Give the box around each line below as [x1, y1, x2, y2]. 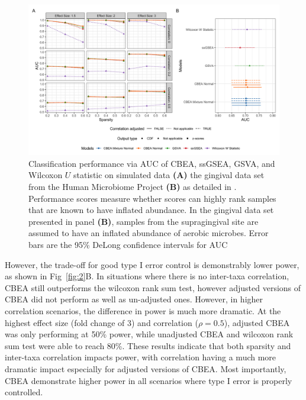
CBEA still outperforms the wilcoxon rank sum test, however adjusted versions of [5, 281, 301, 293]
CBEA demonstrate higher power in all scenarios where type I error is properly [5, 374, 292, 386]
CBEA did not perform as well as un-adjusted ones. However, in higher [5, 293, 263, 305]
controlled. [5, 386, 43, 398]
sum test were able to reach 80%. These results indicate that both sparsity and [5, 339, 291, 351]
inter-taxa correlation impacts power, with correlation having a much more [5, 351, 276, 363]
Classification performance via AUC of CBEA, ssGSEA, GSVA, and [28, 157, 275, 169]
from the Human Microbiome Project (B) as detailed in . [28, 180, 237, 193]
